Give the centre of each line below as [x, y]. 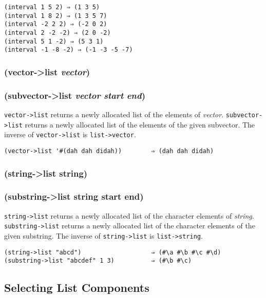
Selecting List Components [77, 288]
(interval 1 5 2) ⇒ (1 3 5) [52, 7]
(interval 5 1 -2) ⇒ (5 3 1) [54, 41]
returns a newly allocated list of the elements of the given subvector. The [140, 124]
